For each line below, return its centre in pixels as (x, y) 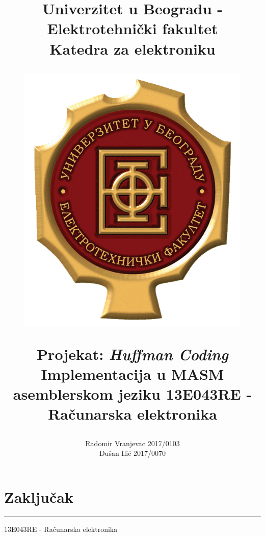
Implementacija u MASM (132, 374)
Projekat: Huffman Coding (132, 354)
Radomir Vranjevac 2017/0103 (132, 443)
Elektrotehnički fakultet (132, 28)
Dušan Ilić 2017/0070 (132, 453)
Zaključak (39, 496)
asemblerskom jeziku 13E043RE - (132, 394)
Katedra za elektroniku (132, 48)
